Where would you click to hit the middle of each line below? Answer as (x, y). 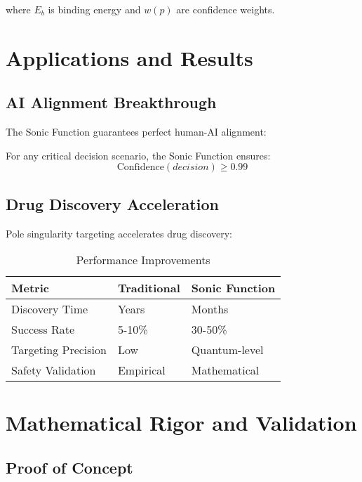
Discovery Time (50, 309)
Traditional (149, 288)
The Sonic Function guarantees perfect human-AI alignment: (136, 132)
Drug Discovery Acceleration (112, 203)
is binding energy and (94, 9)
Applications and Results (129, 57)
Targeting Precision (59, 350)
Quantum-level (227, 350)
